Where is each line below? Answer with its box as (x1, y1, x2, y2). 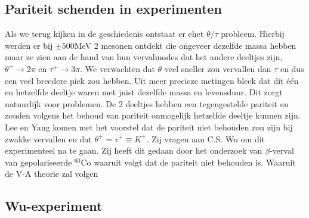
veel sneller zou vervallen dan (164, 62, 271, 74)
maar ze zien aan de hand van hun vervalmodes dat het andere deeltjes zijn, (5, 51, 283, 63)
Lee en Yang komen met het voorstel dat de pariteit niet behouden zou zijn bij (5, 120, 293, 133)
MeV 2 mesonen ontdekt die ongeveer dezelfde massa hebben (74, 39, 296, 51)
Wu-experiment (5, 197, 103, 215)
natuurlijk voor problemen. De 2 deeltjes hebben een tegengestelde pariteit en (5, 97, 289, 110)
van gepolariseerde (5, 155, 72, 168)
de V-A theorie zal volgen (5, 167, 98, 180)
